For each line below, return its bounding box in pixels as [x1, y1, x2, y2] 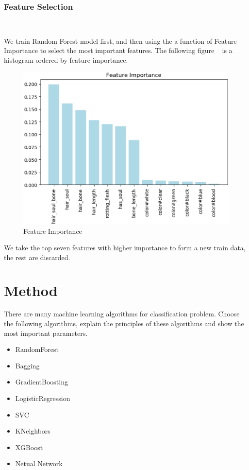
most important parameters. [4, 328, 88, 338]
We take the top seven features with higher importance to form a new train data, [4, 243, 246, 253]
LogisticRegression [15, 393, 70, 403]
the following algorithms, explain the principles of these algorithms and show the [4, 318, 244, 328]
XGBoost [15, 442, 43, 452]
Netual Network [15, 458, 63, 469]
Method [4, 280, 58, 300]
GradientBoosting [15, 377, 68, 387]
